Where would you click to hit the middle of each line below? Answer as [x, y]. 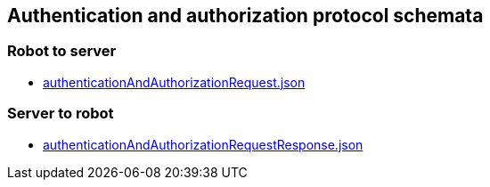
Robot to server [62, 51]
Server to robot [61, 114]
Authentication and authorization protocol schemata [245, 16]
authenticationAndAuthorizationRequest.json [174, 82]
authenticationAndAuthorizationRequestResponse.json [203, 144]
